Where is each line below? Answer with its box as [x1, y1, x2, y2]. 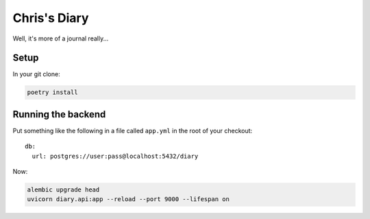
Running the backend [12, 108, 106, 120]
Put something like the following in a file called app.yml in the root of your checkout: [12, 126, 253, 135]
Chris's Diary [12, 10, 89, 25]
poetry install [27, 89, 78, 96]
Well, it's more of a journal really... [12, 34, 109, 43]
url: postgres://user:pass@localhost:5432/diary [32, 152, 199, 160]
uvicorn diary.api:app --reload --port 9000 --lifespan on [27, 196, 230, 203]
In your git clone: [12, 70, 61, 78]
